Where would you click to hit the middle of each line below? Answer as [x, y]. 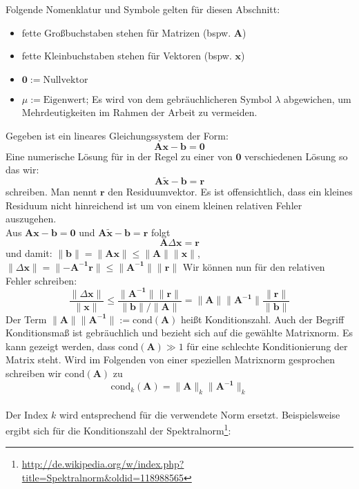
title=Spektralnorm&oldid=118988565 [103, 477]
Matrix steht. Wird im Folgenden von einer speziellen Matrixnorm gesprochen [171, 359]
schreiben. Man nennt [51, 191]
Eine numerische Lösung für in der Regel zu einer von [119, 156]
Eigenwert [65, 100]
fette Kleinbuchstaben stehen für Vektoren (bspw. [127, 56]
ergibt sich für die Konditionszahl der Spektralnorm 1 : [118, 429]
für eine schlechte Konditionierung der [267, 346]
